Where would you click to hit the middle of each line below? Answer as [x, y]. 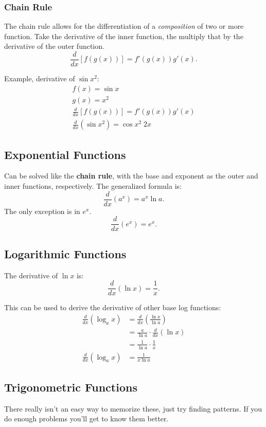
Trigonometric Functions [71, 387]
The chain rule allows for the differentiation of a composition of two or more [124, 26]
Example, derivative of [40, 78]
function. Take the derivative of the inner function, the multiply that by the [124, 36]
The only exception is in [42, 211]
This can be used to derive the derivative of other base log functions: [113, 307]
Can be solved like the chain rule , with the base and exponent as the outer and [131, 176]
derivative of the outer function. [54, 46]
